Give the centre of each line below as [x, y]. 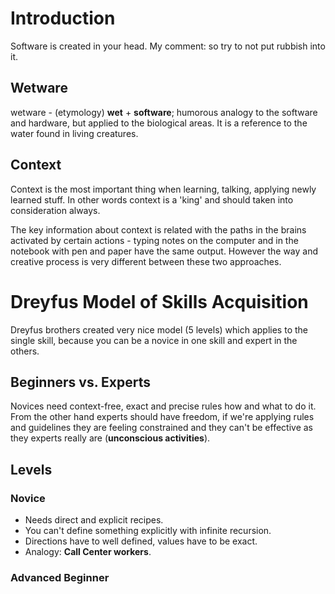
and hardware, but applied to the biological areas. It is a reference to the [159, 123]
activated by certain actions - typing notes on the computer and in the [154, 240]
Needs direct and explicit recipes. [94, 520]
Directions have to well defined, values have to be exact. [141, 541]
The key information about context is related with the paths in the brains [158, 229]
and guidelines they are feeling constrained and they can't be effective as [161, 428]
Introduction [63, 18]
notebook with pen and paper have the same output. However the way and [164, 251]
